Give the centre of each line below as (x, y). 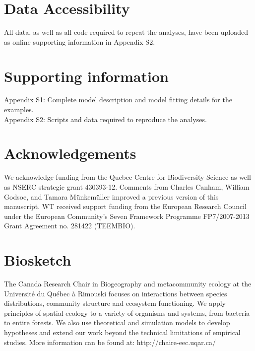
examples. (19, 109)
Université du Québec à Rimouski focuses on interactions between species (116, 293)
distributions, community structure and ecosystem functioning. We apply (115, 303)
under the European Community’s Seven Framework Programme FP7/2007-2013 (127, 216)
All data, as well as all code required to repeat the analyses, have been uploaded (126, 32)
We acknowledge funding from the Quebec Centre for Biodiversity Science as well (127, 177)
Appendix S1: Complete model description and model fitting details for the (118, 100)
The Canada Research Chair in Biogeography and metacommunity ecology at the (128, 284)
